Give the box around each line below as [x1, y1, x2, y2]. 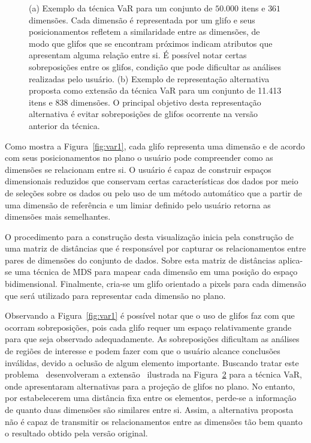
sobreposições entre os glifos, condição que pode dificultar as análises [29, 60, 282, 73]
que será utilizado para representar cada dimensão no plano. [5, 289, 226, 301]
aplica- [278, 253, 303, 266]
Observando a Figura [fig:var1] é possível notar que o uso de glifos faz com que [5, 309, 295, 322]
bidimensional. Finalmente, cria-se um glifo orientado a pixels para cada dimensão [5, 277, 306, 290]
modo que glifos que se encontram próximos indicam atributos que [29, 37, 273, 49]
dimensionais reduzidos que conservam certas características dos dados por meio [5, 175, 298, 187]
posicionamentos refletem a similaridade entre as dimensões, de [29, 25, 260, 38]
